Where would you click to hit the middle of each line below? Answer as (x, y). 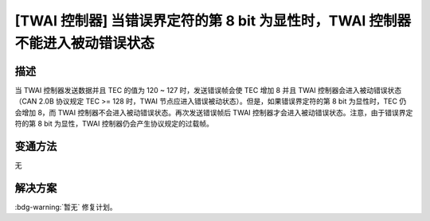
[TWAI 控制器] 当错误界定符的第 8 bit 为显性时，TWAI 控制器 (213, 21)
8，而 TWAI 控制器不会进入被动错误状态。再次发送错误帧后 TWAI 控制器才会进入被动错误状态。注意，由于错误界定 (225, 112)
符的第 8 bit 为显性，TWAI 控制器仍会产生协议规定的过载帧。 (114, 124)
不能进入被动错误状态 (85, 43)
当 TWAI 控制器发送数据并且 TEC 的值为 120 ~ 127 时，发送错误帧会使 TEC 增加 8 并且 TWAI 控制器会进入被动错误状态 (208, 90)
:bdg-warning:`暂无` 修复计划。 (66, 207)
